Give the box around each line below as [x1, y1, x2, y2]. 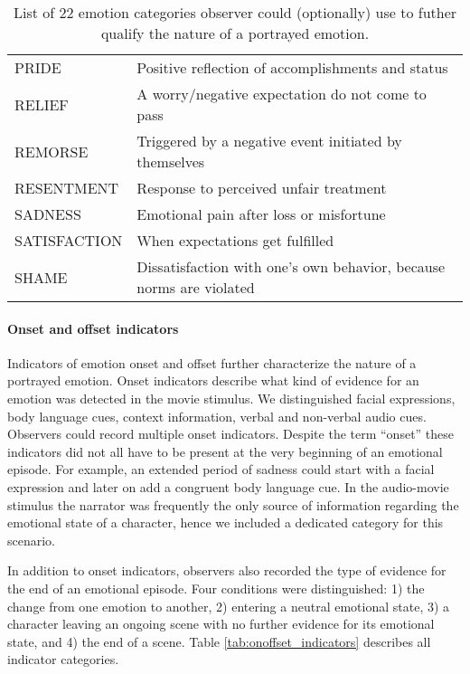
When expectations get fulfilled [136, 230, 334, 251]
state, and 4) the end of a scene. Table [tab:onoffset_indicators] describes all [7, 631, 431, 650]
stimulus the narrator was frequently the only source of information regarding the [7, 495, 459, 514]
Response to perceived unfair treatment [136, 177, 387, 198]
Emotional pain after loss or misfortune [136, 204, 386, 224]
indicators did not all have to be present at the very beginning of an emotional [7, 441, 443, 460]
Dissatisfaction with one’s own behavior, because [136, 256, 446, 277]
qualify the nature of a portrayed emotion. [100, 23, 370, 43]
